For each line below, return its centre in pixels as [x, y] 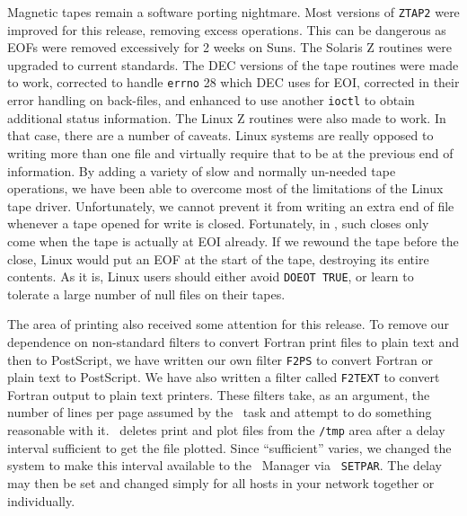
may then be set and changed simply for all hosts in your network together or [221, 482]
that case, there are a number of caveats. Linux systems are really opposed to [220, 135]
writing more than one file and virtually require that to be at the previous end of [230, 152]
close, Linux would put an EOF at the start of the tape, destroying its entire [218, 258]
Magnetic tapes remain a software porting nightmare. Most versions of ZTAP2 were [233, 12]
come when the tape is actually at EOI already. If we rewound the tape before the [233, 240]
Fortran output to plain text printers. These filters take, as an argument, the [219, 394]
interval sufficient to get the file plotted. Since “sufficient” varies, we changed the [229, 447]
